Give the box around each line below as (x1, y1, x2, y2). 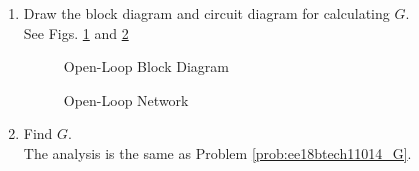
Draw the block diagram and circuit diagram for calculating (23, 3, 390, 23)
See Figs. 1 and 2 (23, 22, 129, 43)
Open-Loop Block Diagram (63, 56, 229, 77)
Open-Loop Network (63, 89, 189, 110)
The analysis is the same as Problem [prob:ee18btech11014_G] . (23, 142, 412, 163)
